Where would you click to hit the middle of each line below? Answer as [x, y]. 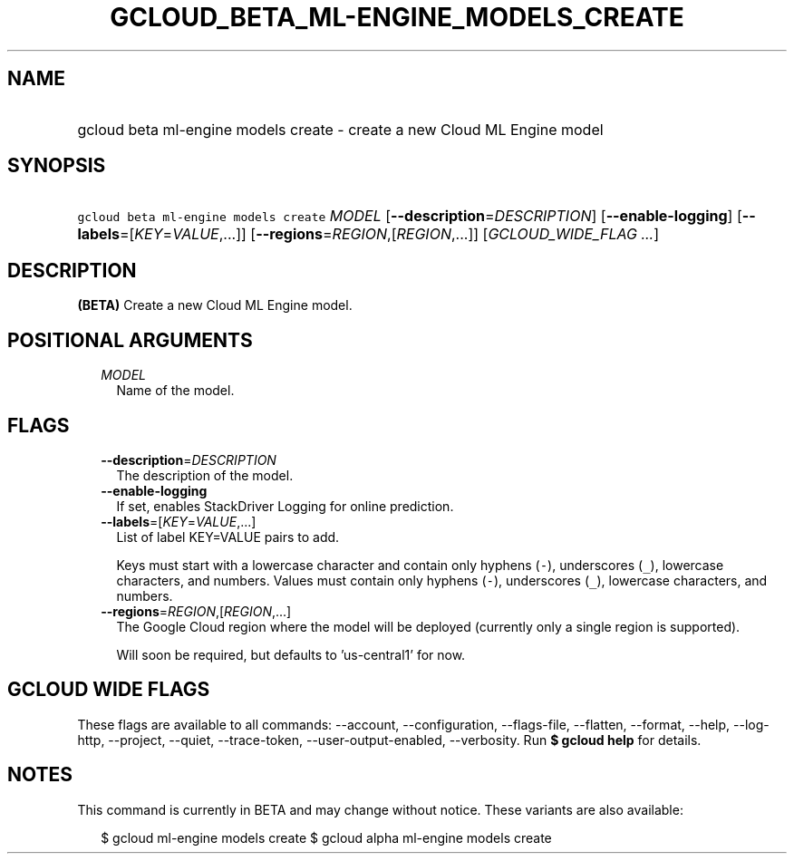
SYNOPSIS [57, 166]
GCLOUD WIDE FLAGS [109, 690]
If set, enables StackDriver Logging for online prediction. [285, 506]
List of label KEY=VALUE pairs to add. [228, 537]
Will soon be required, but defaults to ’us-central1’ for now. [291, 654]
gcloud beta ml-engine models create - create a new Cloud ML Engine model [340, 129]
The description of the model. [205, 475]
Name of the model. [175, 391]
